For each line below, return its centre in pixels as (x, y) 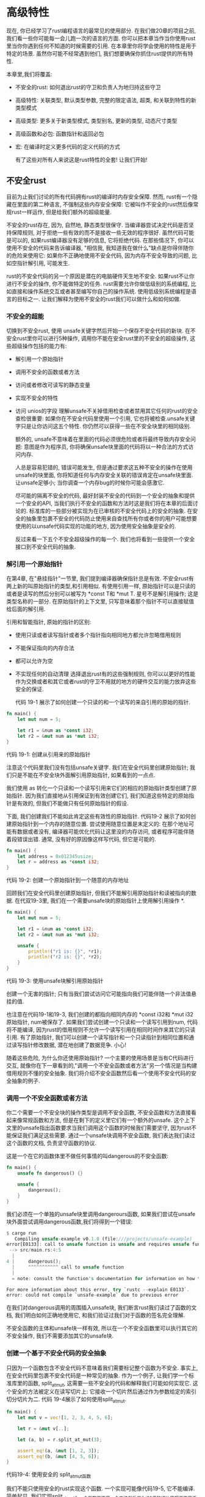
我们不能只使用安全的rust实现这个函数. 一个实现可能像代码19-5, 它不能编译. (101, 1488)
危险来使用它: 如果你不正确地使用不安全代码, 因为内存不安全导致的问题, (101, 255)
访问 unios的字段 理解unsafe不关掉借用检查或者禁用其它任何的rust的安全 (106, 411)
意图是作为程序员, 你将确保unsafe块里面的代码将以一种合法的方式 (106, 447)
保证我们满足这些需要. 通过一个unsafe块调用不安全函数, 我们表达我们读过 (103, 1135)
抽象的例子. (26, 1081)
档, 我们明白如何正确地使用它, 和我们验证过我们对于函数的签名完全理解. (95, 1315)
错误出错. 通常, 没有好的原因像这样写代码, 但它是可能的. (86, 839)
